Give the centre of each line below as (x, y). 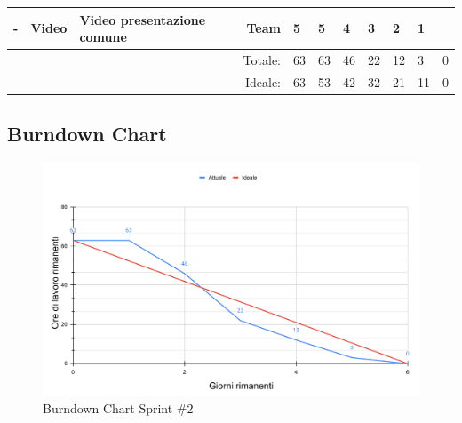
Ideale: (263, 81)
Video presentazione (143, 19)
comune (103, 37)
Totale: (262, 59)
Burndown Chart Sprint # (115, 407)
